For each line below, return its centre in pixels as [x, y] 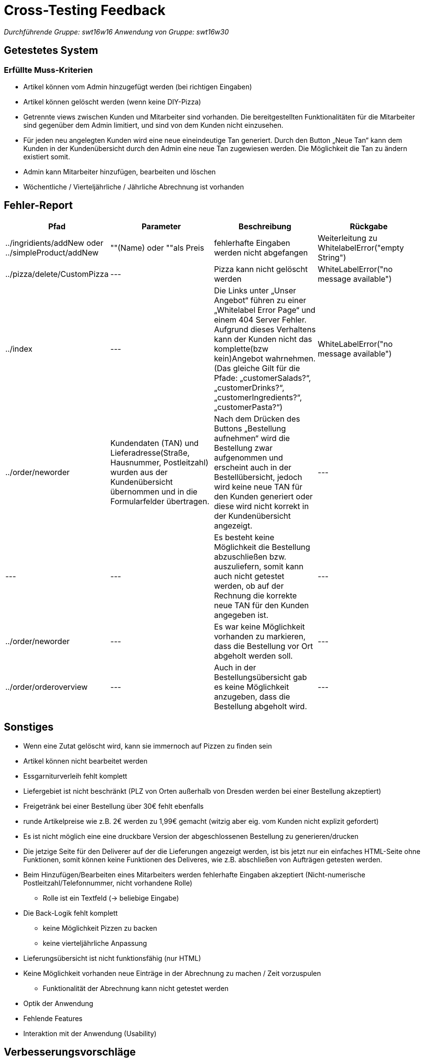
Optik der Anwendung [58, 1003]
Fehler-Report [38, 205]
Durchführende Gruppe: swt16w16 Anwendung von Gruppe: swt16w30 [116, 32]
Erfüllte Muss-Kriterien [49, 70]
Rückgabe [369, 226]
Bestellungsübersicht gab [261, 677]
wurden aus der [139, 472]
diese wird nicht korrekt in [261, 506]
